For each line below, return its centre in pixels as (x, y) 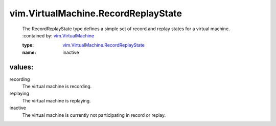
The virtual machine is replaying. (57, 100)
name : (29, 52)
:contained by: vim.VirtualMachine (58, 35)
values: (21, 67)
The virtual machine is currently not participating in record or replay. (94, 115)
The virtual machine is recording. (57, 87)
